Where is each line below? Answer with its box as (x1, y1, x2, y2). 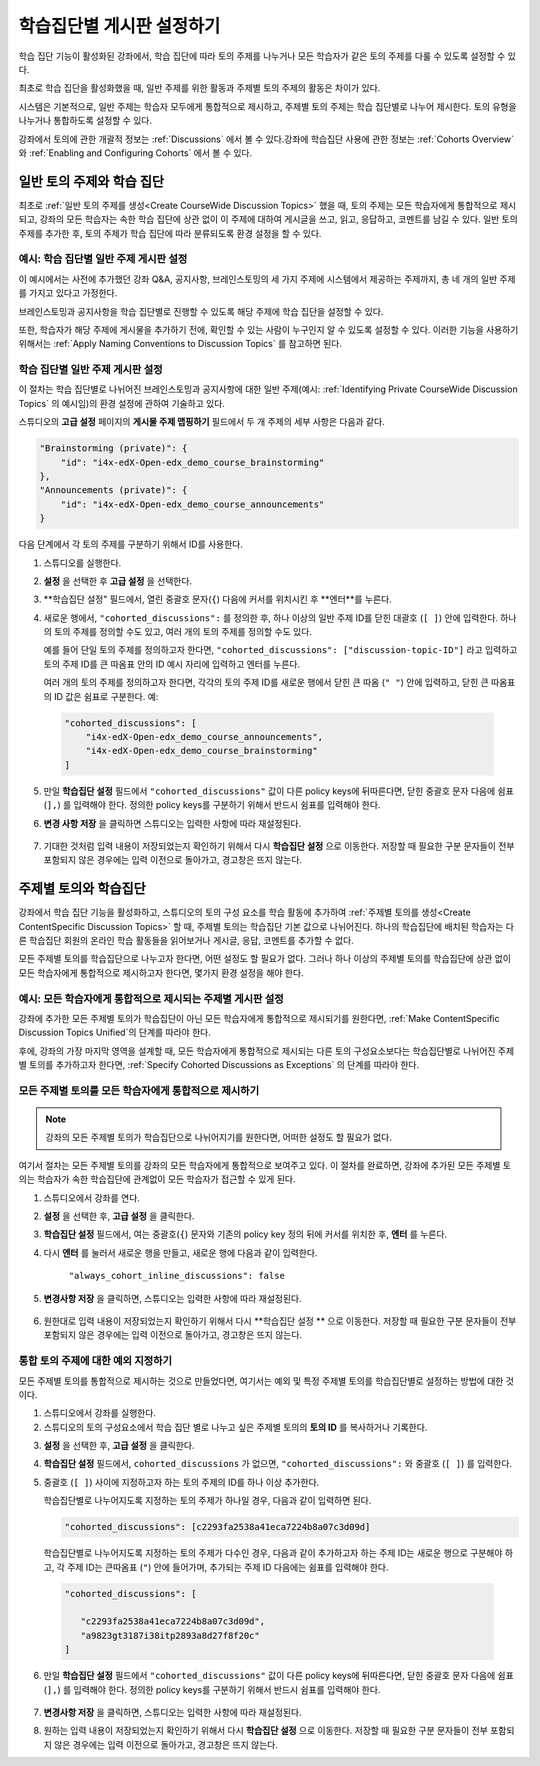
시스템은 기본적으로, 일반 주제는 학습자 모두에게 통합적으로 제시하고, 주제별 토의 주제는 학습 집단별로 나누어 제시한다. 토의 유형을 (18, 100, 517, 112)
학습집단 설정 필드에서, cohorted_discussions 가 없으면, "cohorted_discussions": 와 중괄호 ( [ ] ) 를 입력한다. (43, 1458, 513, 1470)
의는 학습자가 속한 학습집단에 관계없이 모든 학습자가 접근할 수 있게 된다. (18, 1173, 296, 1185)
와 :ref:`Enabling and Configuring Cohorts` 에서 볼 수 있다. (18, 146, 253, 159)
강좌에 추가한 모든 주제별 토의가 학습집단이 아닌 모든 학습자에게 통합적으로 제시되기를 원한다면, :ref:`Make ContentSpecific (18, 1012, 500, 1024)
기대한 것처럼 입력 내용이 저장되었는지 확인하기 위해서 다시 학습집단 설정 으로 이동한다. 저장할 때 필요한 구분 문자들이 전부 (43, 840, 515, 852)
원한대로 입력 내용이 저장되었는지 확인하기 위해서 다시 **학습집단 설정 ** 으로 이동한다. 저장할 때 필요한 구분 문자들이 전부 (43, 1315, 517, 1327)
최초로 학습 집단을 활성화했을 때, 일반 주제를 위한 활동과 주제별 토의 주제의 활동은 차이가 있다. (18, 82, 381, 94)
